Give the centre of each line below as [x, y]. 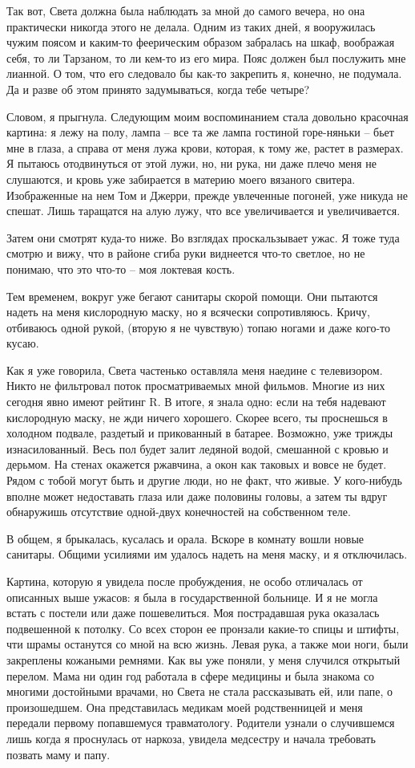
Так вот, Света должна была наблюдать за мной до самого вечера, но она [186, 10]
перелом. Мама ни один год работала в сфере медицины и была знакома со [191, 675]
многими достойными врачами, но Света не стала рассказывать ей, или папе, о [200, 691]
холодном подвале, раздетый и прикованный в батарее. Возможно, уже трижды [200, 433]
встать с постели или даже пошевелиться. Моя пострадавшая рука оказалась [193, 613]
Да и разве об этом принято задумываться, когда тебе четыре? [158, 89]
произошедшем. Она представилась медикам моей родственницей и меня [185, 707]
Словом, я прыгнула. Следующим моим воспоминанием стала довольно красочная [207, 116]
